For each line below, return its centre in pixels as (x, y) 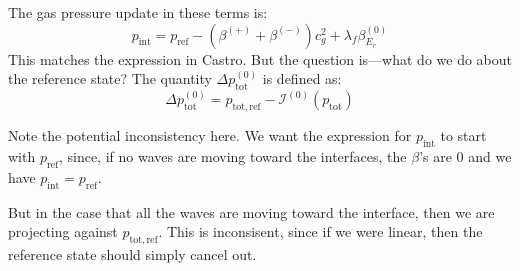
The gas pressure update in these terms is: (138, 12)
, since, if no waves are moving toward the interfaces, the (232, 156)
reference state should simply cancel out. (132, 254)
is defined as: (302, 78)
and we (490, 156)
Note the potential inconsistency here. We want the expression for (210, 135)
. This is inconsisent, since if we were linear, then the (320, 231)
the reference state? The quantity (110, 78)
